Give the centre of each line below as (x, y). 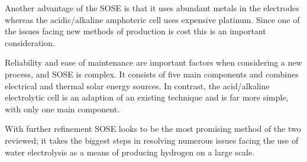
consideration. (30, 42)
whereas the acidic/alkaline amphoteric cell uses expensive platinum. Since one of (152, 19)
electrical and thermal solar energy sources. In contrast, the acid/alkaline (137, 85)
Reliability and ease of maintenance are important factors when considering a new (153, 62)
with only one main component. (62, 108)
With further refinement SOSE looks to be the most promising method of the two (153, 129)
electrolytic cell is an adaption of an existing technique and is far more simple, (147, 97)
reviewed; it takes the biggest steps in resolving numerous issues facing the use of (152, 140)
